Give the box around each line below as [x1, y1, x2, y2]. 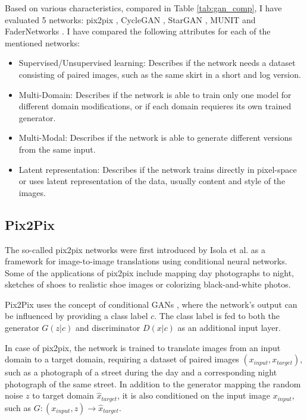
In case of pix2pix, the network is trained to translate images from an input [5, 341, 281, 353]
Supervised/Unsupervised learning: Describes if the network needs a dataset [18, 56, 296, 69]
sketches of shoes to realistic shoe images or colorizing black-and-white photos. [5, 278, 291, 290]
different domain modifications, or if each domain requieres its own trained [18, 100, 292, 112]
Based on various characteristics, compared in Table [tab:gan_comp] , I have [5, 2, 282, 14]
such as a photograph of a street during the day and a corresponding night [5, 366, 277, 378]
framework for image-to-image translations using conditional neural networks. [5, 255, 287, 267]
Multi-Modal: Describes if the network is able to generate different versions [18, 131, 293, 144]
